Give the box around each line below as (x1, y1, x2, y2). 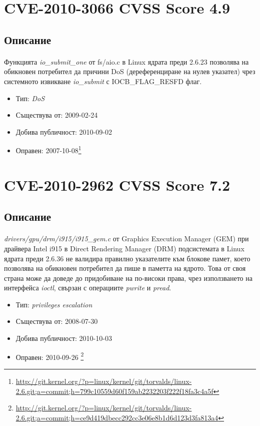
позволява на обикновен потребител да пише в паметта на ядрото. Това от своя (4, 263, 246, 273)
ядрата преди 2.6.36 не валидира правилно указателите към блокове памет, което (4, 253, 250, 263)
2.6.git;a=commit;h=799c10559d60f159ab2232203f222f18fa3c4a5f (15, 385, 213, 396)
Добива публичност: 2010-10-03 (15, 333, 112, 343)
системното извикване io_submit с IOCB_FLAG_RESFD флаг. (4, 76, 202, 86)
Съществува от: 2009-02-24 (15, 110, 98, 120)
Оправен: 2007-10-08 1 (15, 144, 81, 155)
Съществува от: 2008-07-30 (15, 316, 98, 326)
